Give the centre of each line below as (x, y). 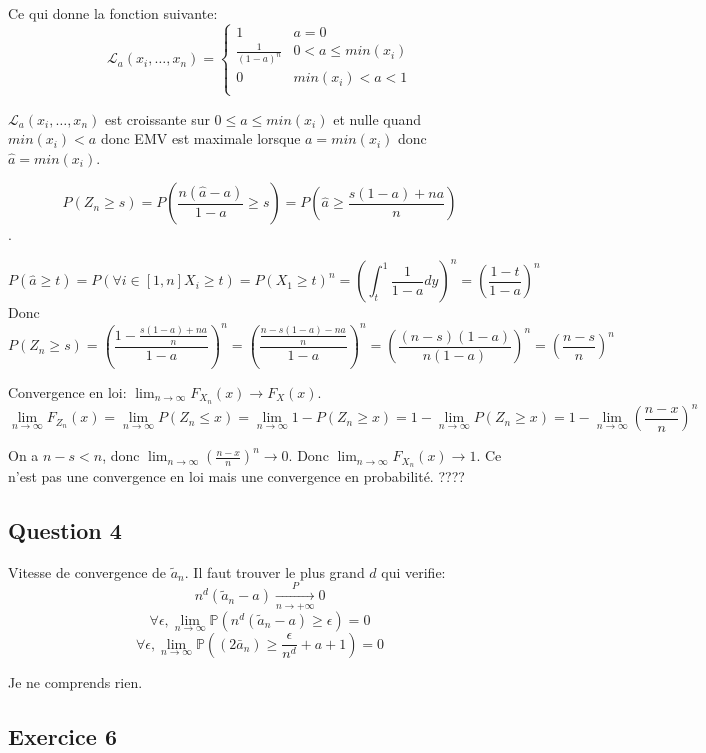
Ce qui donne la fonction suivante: (113, 13)
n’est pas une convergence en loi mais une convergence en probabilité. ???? (236, 476)
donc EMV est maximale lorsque (200, 138)
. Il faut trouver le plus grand (274, 571)
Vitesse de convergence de (87, 571)
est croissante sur (157, 118)
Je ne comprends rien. (75, 681)
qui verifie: (413, 571)
